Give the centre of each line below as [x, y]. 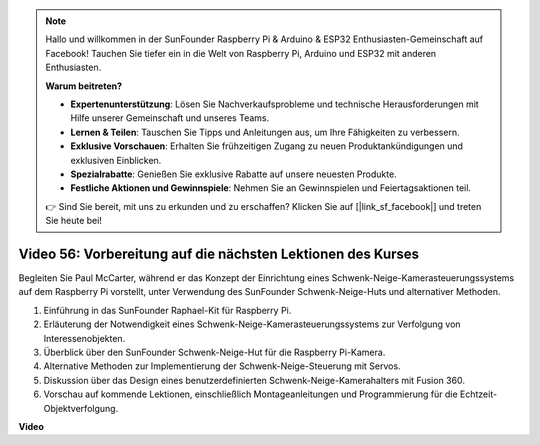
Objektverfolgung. [81, 408]
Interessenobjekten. [84, 338]
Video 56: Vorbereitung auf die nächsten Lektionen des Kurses [219, 253]
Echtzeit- [479, 394]
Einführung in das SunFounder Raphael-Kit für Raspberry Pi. [167, 310]
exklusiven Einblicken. [116, 160]
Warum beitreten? [84, 86]
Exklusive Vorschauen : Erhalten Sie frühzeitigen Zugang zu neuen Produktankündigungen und [267, 146]
